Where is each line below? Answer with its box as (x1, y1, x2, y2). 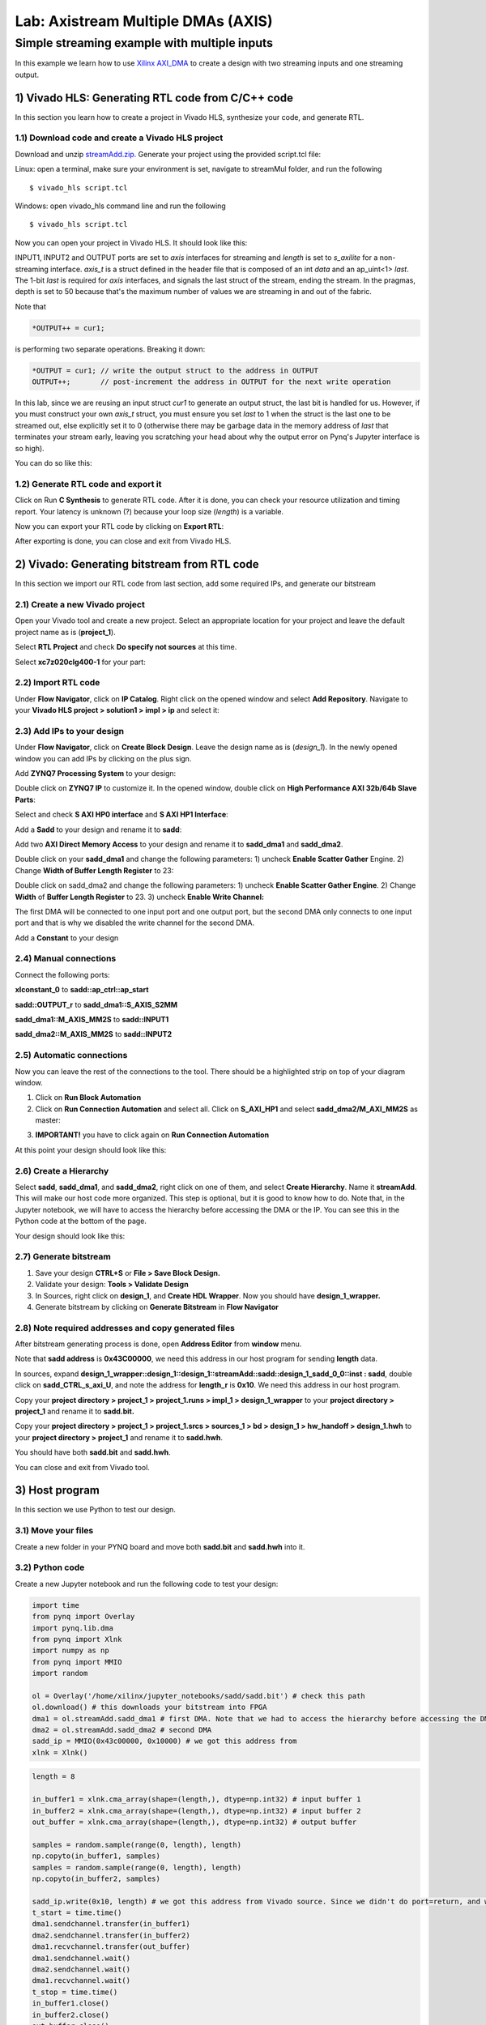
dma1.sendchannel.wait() (32, 1953, 131, 1963)
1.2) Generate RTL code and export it (15, 478, 162, 489)
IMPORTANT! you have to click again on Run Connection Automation (35, 1130, 270, 1140)
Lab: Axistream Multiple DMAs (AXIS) (15, 12, 273, 30)
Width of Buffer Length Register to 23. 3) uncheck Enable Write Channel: (15, 892, 265, 902)
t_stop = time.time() (32, 1987, 118, 1997)
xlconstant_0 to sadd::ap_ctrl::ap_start (15, 985, 149, 995)
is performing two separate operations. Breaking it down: (15, 344, 206, 354)
